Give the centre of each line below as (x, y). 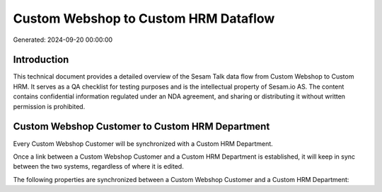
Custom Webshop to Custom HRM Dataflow (144, 18)
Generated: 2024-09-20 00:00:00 (63, 40)
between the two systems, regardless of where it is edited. (98, 166)
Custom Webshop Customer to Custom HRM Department (141, 126)
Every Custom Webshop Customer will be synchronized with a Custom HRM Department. (143, 143)
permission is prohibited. (49, 106)
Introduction (41, 60)
